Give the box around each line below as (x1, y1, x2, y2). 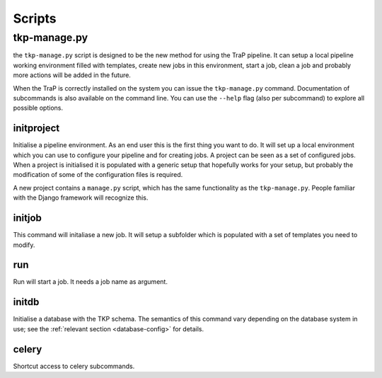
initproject (13, 122, 60, 134)
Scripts (13, 11, 57, 26)
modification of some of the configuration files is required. (13, 171, 183, 179)
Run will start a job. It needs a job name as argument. (13, 277, 168, 286)
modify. (13, 241, 35, 249)
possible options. (13, 103, 64, 113)
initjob (13, 212, 42, 224)
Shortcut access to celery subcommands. (13, 362, 135, 370)
